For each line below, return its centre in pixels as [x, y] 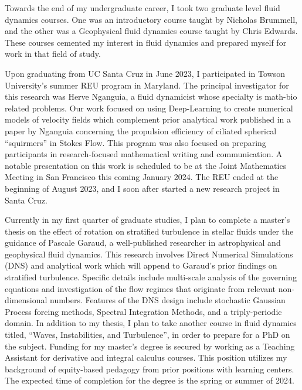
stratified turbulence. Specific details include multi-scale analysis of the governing [151, 277]
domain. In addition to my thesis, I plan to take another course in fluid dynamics [151, 323]
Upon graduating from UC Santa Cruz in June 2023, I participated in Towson [145, 73]
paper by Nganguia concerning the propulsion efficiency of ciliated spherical [141, 130]
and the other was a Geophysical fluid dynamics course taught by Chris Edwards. [151, 31]
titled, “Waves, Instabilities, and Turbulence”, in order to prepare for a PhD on [147, 335]
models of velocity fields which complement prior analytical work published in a [148, 119]
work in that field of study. [53, 54]
